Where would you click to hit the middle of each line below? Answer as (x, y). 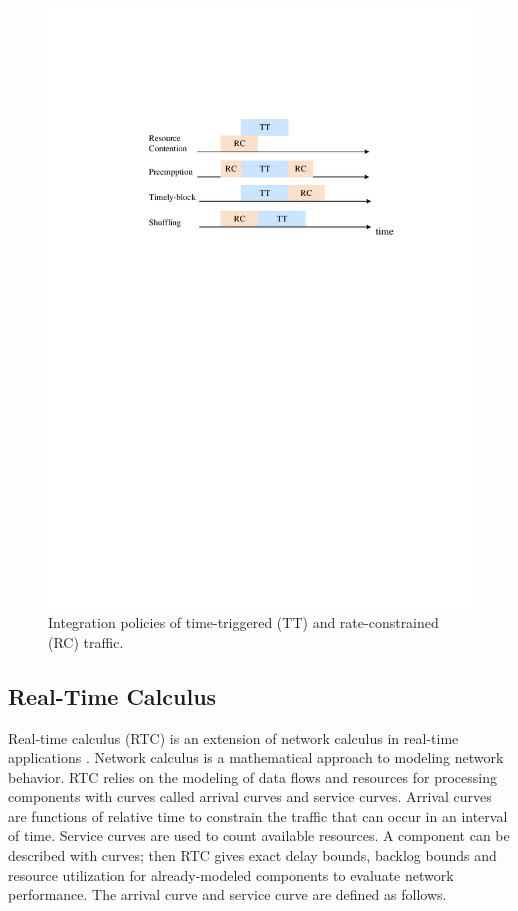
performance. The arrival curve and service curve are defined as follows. (227, 894)
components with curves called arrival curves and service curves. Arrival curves (250, 796)
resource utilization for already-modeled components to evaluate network (231, 874)
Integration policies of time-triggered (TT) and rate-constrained (243, 622)
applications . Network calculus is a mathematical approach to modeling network (256, 757)
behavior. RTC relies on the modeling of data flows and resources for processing (252, 776)
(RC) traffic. (86, 641)
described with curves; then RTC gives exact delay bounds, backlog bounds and (252, 855)
